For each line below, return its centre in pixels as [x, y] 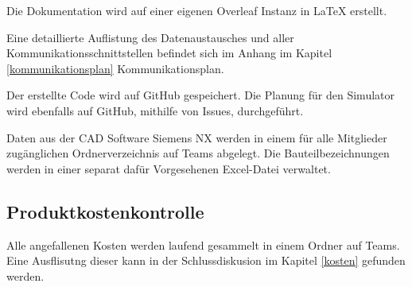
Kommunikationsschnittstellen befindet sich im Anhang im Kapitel [169, 53]
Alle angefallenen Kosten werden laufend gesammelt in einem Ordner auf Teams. [203, 244]
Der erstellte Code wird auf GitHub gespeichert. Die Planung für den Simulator [200, 95]
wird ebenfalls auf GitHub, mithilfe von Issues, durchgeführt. [155, 110]
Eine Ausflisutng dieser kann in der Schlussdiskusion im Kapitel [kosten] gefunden [206, 260]
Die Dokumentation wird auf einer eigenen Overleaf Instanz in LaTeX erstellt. [197, 10]
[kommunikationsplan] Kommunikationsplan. [115, 68]
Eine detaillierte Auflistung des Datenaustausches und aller [150, 37]
